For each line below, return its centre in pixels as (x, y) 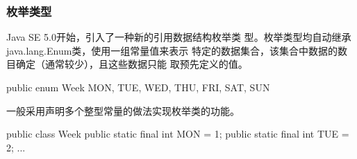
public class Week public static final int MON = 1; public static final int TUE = (178, 134)
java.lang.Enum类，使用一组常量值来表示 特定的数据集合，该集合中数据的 (172, 50)
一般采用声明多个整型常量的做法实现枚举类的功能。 (123, 110)
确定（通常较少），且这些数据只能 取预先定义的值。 (132, 64)
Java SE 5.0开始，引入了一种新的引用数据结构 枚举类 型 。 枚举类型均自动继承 (179, 37)
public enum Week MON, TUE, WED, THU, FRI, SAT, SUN (138, 87)
